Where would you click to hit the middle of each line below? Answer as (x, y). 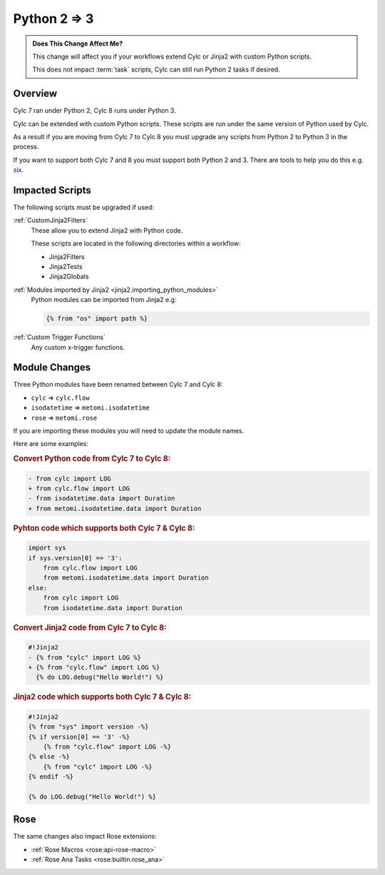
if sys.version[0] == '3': (75, 558)
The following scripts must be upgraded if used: (84, 208)
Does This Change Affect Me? (78, 44)
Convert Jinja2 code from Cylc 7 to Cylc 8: (90, 627)
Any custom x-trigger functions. (78, 347)
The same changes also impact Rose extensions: (85, 836)
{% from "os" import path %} (97, 319)
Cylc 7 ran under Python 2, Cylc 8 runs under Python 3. (94, 111)
